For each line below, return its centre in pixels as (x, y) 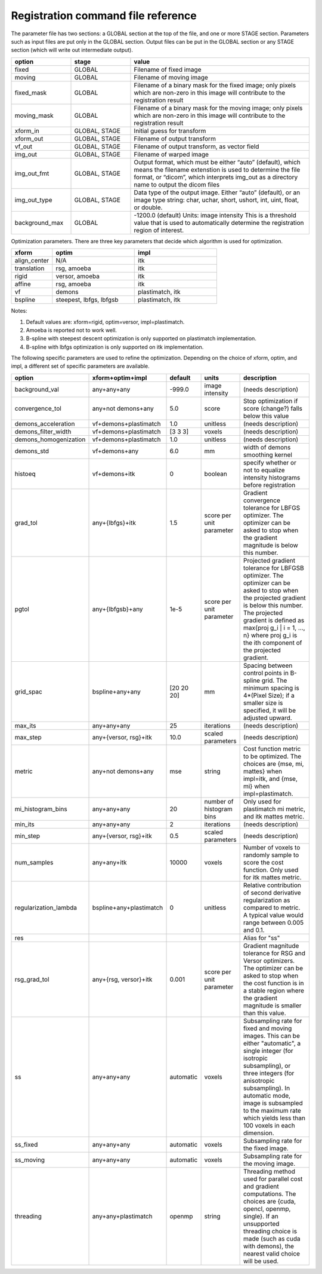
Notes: (19, 311)
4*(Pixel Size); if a (269, 695)
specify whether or (270, 462)
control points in (266, 673)
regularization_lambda (46, 908)
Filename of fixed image (168, 69)
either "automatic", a (272, 1043)
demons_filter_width (43, 432)
